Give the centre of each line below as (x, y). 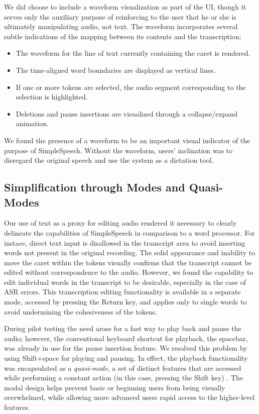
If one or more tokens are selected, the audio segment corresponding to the (131, 87)
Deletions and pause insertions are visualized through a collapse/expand (127, 113)
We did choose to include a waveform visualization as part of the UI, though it (125, 7)
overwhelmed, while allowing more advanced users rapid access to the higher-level (129, 397)
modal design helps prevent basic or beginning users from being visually (115, 387)
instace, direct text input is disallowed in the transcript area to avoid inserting (125, 242)
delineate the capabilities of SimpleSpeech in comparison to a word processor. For (129, 232)
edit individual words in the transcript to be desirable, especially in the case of (125, 282)
